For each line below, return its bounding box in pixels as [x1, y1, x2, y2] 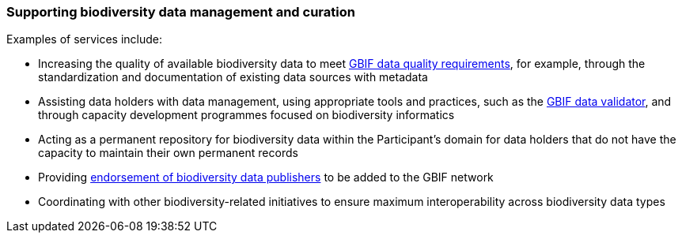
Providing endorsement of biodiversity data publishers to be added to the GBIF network [38, 170, 494, 185]
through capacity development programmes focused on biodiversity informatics [38, 108, 455, 122]
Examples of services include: [6, 32, 163, 47]
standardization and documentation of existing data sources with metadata [38, 70, 428, 84]
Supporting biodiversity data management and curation [6, 4, 355, 20]
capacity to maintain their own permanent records [38, 146, 298, 160]
